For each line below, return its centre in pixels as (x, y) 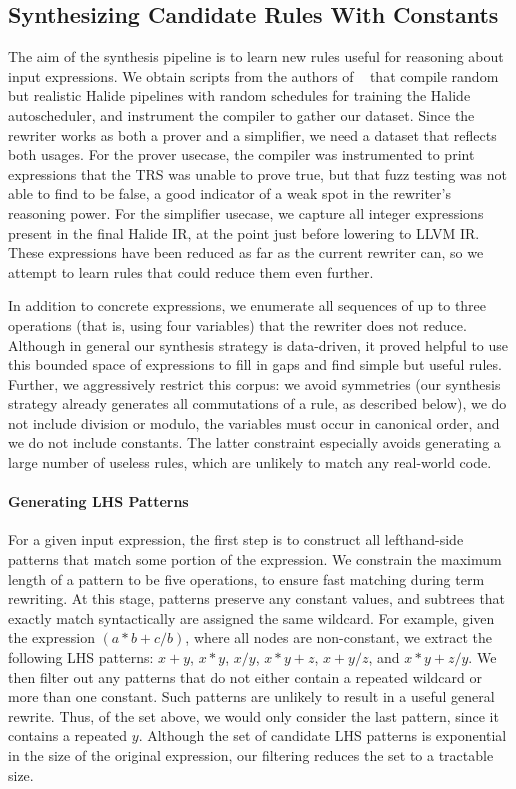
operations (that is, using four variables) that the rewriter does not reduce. (237, 324)
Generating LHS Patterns (98, 501)
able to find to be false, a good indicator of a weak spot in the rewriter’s (229, 193)
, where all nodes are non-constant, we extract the (339, 637)
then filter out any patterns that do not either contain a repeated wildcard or (245, 676)
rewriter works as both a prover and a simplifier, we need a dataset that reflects (252, 134)
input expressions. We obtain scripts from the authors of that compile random (253, 75)
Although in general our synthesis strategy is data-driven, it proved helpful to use (258, 344)
